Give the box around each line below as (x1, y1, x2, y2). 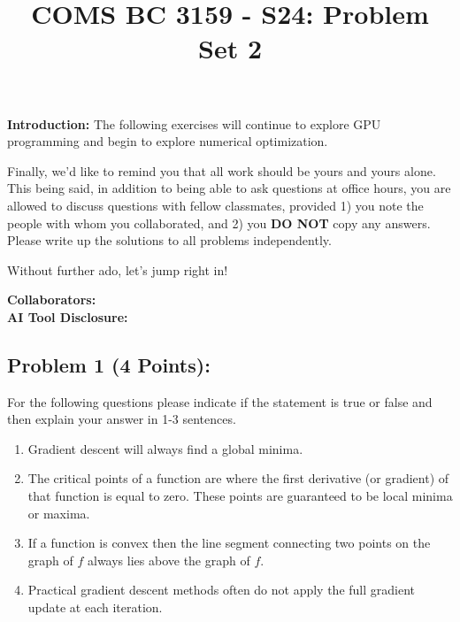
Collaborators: (7, 290, 96, 309)
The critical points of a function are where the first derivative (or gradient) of (27, 469, 449, 488)
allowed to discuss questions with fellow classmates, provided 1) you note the (7, 196, 424, 214)
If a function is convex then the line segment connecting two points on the (27, 534, 431, 552)
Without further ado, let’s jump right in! (7, 260, 228, 279)
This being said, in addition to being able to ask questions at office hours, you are (7, 179, 451, 197)
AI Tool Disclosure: (7, 307, 128, 326)
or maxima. (27, 503, 90, 522)
